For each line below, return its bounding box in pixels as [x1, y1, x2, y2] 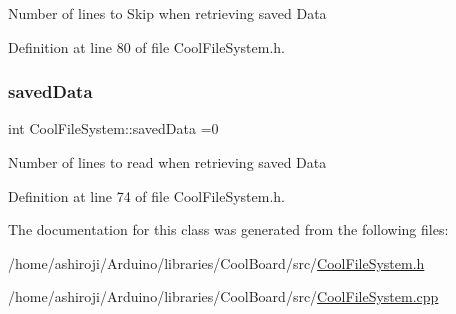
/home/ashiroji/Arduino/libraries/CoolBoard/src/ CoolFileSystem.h [8, 252, 425, 273]
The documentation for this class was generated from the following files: [8, 219, 449, 240]
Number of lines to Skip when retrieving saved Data [8, 3, 327, 23]
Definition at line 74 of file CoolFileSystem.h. [8, 185, 285, 206]
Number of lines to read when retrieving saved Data [8, 152, 327, 172]
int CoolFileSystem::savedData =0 [8, 118, 219, 139]
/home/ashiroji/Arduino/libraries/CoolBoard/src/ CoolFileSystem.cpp [8, 286, 439, 307]
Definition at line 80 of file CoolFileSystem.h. [8, 36, 285, 57]
